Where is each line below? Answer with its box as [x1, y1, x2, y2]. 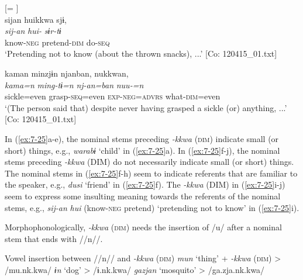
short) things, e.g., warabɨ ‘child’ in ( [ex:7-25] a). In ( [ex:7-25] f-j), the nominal [5, 144, 280, 156]
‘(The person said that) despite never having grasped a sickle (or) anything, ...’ [5, 101, 287, 113]
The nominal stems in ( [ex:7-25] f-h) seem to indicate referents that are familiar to [5, 167, 298, 179]
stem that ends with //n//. [5, 232, 103, 244]
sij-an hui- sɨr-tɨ [5, 25, 61, 37]
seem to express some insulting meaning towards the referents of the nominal [5, 189, 281, 202]
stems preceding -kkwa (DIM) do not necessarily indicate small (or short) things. [5, 155, 294, 168]
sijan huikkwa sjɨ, [5, 13, 67, 25]
